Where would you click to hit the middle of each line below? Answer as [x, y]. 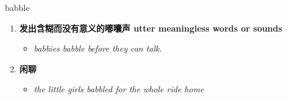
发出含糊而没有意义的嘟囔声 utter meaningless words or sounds [151, 28]
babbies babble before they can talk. [98, 48]
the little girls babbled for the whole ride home [119, 89]
